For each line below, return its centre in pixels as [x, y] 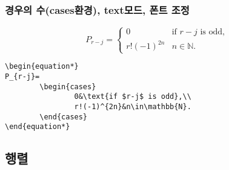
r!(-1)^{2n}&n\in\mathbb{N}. [133, 106]
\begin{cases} [68, 87]
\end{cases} [64, 117]
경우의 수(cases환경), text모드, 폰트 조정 [97, 9]
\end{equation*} [38, 127]
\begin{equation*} [42, 67]
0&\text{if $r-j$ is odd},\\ [133, 97]
